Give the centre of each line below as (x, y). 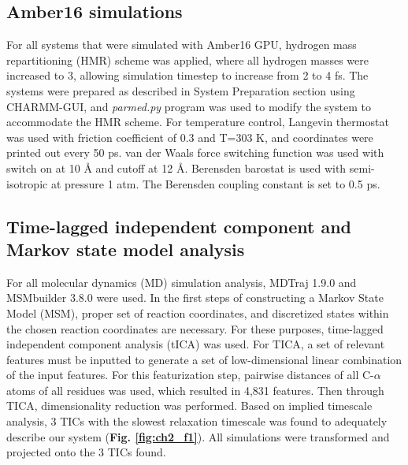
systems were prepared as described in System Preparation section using (181, 90)
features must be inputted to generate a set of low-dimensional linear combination (204, 359)
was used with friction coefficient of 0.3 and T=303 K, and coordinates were (190, 137)
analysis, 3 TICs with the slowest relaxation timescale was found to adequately (197, 421)
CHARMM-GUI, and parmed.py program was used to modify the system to (189, 106)
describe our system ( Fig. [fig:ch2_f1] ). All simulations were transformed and (198, 436)
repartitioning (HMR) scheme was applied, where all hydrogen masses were (188, 60)
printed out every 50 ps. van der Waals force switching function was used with (195, 153)
